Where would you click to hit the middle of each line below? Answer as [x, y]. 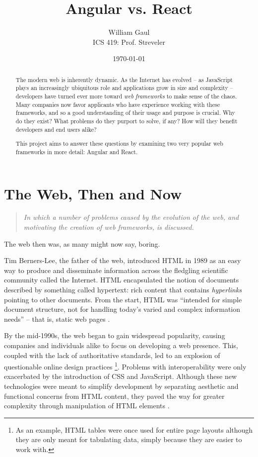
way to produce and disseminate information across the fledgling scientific [116, 270]
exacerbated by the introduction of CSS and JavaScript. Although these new [121, 376]
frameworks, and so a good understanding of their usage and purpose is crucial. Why [125, 113]
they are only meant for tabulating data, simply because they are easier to [129, 439]
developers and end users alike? [56, 129]
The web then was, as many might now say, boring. [82, 243]
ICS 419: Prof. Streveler [129, 42]
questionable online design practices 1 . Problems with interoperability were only [125, 366]
